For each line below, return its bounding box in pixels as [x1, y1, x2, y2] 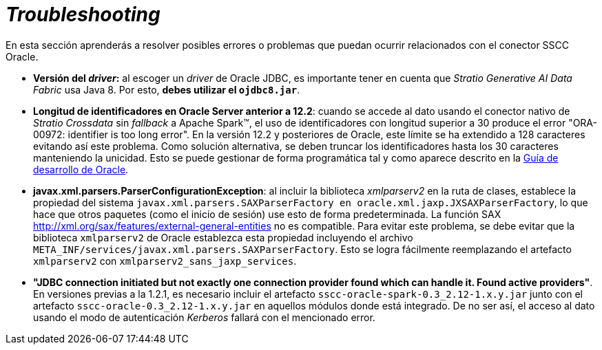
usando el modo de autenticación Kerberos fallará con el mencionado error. [33, 311, 375, 323]
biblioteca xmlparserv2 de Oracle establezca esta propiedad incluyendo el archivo [33, 231, 413, 243]
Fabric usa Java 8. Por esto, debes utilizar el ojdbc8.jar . [33, 83, 300, 96]
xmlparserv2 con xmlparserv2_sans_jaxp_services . [33, 254, 297, 267]
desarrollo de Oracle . [33, 163, 129, 175]
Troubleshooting [6, 3, 160, 26]
